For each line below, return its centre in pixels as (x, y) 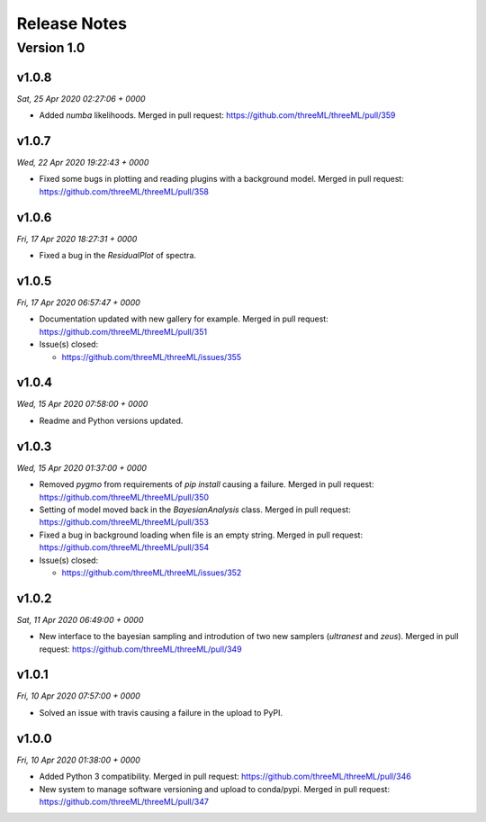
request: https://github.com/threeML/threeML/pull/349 (140, 649)
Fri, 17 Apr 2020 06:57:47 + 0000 (79, 303)
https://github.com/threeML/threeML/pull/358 (124, 191)
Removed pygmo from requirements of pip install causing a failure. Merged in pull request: (207, 484)
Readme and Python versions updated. (111, 420)
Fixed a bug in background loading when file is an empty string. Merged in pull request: (201, 535)
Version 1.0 (51, 48)
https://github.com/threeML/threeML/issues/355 (152, 357)
